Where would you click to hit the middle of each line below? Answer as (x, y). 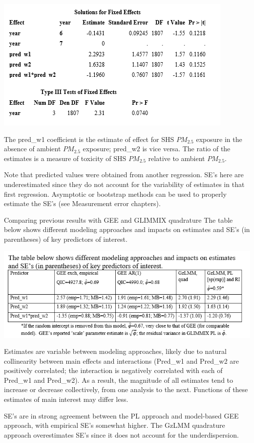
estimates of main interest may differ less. (66, 399)
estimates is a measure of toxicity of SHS (65, 158)
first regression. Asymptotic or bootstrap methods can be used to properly (115, 194)
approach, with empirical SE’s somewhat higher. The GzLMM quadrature (115, 425)
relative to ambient (177, 158)
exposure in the (219, 139)
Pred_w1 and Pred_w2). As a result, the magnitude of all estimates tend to (119, 380)
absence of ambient (32, 149)
